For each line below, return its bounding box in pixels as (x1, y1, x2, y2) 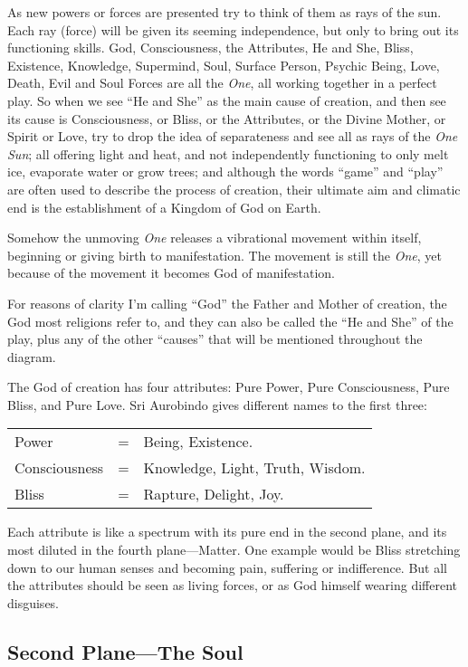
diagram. (7, 347, 56, 366)
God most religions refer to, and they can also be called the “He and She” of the (7, 311, 454, 330)
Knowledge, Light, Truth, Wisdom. (143, 457, 366, 479)
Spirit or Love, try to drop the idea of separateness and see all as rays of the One (7, 127, 458, 146)
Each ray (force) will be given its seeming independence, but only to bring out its (7, 20, 459, 39)
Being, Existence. (143, 431, 253, 453)
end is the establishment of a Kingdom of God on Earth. (7, 197, 321, 216)
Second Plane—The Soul (7, 637, 244, 665)
